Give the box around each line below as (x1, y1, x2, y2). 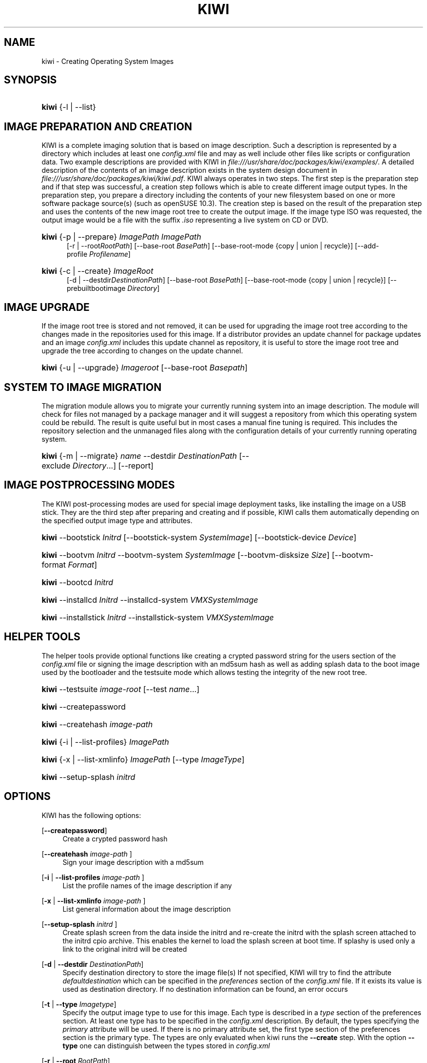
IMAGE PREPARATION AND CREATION (4, 120, 192, 133)
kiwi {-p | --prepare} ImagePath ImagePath (41, 232, 201, 242)
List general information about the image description (62, 904, 231, 913)
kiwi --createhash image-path (41, 719, 153, 729)
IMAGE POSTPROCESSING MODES (4, 479, 175, 491)
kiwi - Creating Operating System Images (41, 57, 174, 65)
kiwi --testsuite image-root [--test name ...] (41, 684, 199, 694)
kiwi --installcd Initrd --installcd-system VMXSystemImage (41, 594, 258, 605)
